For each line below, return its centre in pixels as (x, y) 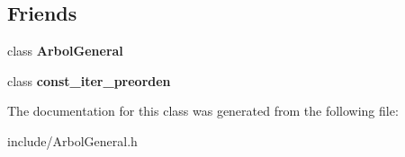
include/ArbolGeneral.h (72, 140)
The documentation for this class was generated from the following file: (203, 111)
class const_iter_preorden (89, 80)
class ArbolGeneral (65, 51)
